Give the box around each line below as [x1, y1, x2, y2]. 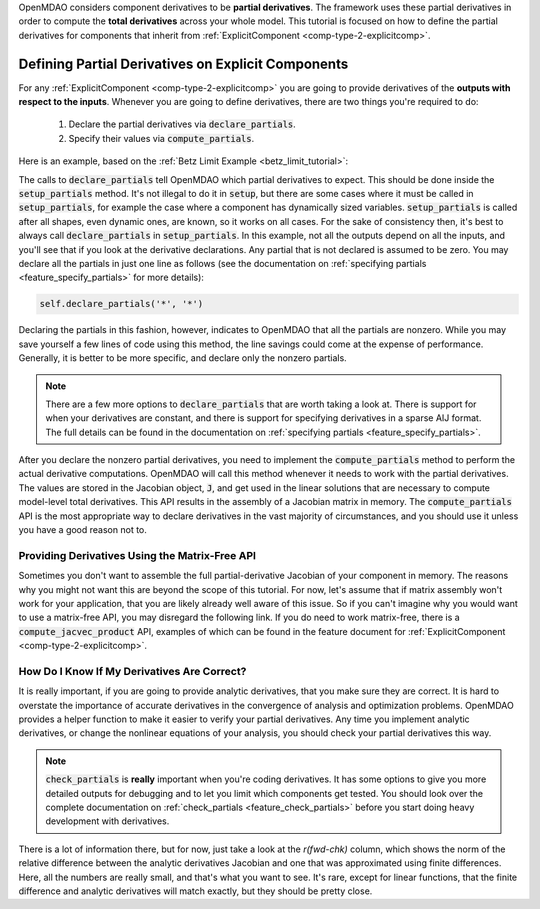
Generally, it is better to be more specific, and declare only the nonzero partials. [18, 352, 347, 364]
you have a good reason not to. [18, 524, 147, 536]
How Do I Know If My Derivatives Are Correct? [18, 664, 247, 678]
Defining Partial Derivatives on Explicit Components [18, 55, 349, 72]
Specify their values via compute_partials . [68, 132, 255, 144]
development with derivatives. [45, 815, 170, 827]
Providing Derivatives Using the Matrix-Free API [18, 548, 257, 562]
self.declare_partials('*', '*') [39, 298, 204, 310]
